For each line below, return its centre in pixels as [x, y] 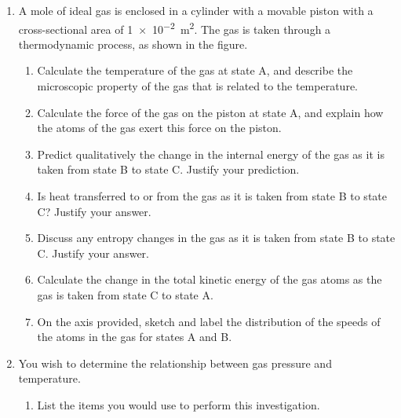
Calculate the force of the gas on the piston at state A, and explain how [210, 112]
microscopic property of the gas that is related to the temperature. [197, 86]
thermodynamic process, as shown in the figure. [133, 44]
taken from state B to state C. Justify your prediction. [168, 169]
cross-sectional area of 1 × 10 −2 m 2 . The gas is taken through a [175, 27]
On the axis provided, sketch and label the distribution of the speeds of [209, 321]
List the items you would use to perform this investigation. [179, 404]
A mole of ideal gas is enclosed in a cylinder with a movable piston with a [196, 10]
